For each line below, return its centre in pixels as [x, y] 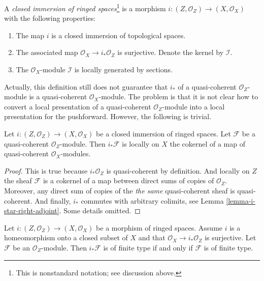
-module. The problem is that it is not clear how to [178, 96]
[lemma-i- [241, 200]
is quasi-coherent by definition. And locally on [178, 170]
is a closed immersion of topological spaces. [119, 35]
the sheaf [18, 180]
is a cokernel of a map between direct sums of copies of [128, 180]
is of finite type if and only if [148, 247]
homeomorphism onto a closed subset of [66, 237]
